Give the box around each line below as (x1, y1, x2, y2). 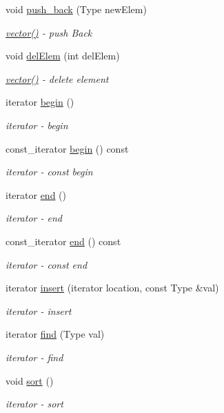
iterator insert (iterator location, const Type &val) (6, 280, 219, 295)
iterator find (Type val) (6, 327, 105, 341)
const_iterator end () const (6, 233, 121, 248)
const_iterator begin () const (6, 141, 129, 155)
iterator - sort (6, 396, 63, 411)
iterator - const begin (6, 164, 93, 179)
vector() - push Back (6, 25, 92, 39)
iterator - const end (6, 257, 88, 271)
